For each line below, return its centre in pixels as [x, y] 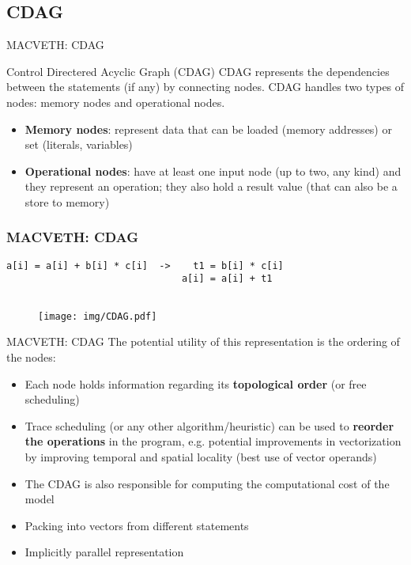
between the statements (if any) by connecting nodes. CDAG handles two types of [205, 87]
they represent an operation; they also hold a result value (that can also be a [211, 186]
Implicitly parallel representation [104, 552]
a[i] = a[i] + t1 [227, 279]
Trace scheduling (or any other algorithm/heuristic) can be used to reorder [209, 425]
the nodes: [31, 356]
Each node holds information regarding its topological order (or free [196, 383]
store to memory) [67, 201]
